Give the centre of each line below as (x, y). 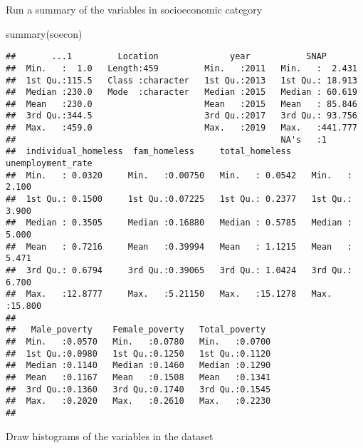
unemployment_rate (49, 164)
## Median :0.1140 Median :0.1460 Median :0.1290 (138, 366)
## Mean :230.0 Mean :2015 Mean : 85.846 (181, 104)
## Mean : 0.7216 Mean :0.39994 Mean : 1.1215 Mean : (179, 246)
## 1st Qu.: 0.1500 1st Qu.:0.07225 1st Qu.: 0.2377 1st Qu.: (179, 199)
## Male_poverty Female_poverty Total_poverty (136, 330)
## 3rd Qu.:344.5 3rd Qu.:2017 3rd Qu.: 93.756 (181, 116)
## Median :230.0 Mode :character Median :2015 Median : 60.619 (181, 92)
